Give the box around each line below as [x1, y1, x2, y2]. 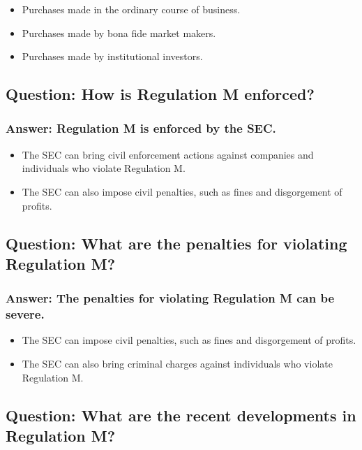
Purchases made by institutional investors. [22, 49, 203, 64]
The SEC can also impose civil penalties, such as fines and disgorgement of [22, 184, 342, 198]
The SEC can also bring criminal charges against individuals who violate [22, 356, 333, 371]
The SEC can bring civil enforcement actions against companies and [22, 147, 314, 161]
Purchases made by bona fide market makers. [22, 25, 216, 40]
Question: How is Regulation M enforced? [6, 83, 315, 105]
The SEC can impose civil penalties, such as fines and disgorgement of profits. [22, 333, 356, 347]
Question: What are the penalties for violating [6, 232, 347, 254]
